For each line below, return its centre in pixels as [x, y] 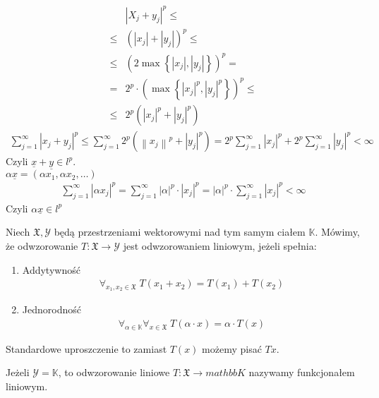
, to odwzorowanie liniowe [114, 372]
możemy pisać [232, 348]
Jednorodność [52, 309]
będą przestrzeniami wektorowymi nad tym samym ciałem [180, 232]
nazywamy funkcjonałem [302, 372]
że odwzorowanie [42, 245]
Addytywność [51, 269]
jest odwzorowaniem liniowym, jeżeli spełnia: [220, 245]
